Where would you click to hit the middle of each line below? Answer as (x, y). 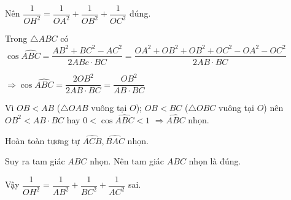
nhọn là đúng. (215, 161)
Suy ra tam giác (35, 161)
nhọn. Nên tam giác (127, 161)
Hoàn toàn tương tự (42, 140)
